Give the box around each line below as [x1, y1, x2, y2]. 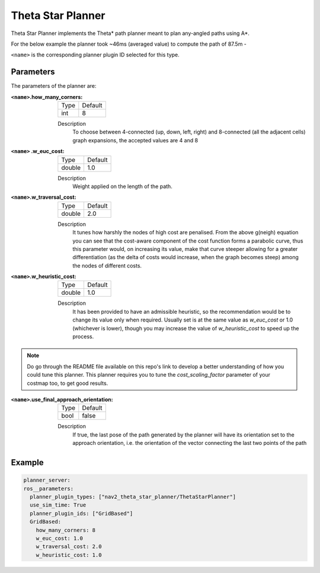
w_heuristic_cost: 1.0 [36, 552, 102, 558]
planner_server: [23, 477, 71, 483]
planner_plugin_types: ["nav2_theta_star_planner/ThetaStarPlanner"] [30, 493, 236, 500]
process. [72, 333, 94, 340]
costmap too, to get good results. [27, 380, 108, 387]
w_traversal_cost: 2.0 [36, 543, 102, 550]
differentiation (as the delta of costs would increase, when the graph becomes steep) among [72, 254, 299, 261]
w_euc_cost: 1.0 [36, 534, 83, 542]
